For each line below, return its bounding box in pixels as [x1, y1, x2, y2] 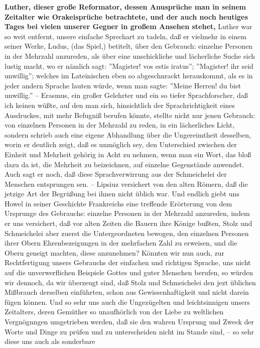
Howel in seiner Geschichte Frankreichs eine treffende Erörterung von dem [5, 198, 232, 208]
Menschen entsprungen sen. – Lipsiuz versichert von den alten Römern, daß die [5, 178, 248, 189]
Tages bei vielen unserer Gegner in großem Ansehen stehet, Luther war [5, 21, 252, 32]
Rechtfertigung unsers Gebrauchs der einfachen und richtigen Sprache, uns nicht [5, 257, 251, 268]
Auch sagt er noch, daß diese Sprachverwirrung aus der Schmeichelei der [5, 169, 227, 179]
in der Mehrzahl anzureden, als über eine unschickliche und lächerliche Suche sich [5, 50, 255, 61]
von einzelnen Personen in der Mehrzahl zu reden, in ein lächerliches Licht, [5, 120, 235, 130]
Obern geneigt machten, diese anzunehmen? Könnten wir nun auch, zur [5, 247, 225, 258]
